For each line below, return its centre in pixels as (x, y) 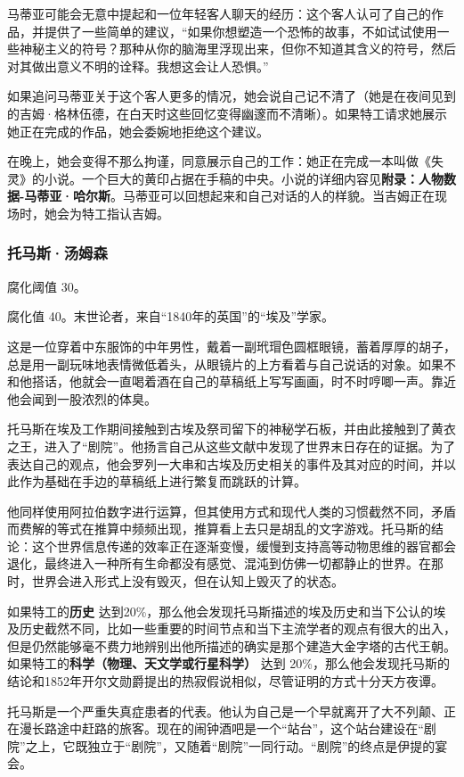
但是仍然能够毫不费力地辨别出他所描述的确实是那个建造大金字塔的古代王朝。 (232, 645)
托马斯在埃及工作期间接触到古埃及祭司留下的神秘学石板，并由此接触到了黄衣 (232, 429)
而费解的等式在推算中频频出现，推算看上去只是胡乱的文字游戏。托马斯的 (219, 529)
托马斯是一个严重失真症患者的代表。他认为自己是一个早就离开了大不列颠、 (225, 711)
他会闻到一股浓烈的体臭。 (82, 398)
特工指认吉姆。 (125, 213)
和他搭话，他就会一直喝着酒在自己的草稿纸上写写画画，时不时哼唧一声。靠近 (232, 381)
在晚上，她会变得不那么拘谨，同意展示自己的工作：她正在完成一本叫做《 (219, 161)
